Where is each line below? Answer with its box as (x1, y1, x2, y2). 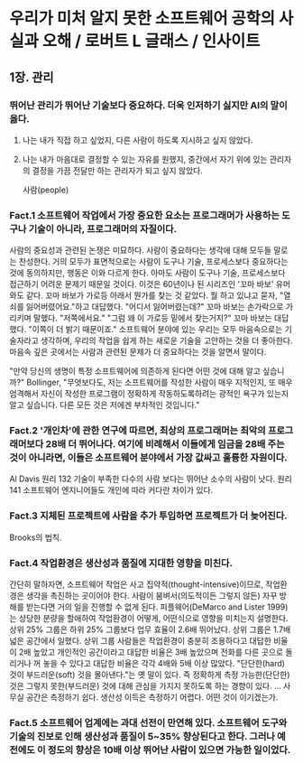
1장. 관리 (9, 70, 54, 85)
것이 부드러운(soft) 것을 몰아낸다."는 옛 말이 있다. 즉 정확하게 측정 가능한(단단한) (9, 669, 290, 680)
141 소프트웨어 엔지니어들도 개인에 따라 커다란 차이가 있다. (9, 485, 214, 496)
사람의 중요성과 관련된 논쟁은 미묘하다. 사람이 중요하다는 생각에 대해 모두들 (9, 245, 272, 256)
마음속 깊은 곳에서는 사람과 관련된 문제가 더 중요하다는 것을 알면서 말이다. (9, 347, 267, 358)
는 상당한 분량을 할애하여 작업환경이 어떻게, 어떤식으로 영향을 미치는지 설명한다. (9, 613, 289, 624)
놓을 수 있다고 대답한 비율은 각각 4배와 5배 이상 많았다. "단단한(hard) (42, 658, 286, 669)
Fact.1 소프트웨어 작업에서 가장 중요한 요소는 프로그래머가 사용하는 (9, 209, 280, 221)
